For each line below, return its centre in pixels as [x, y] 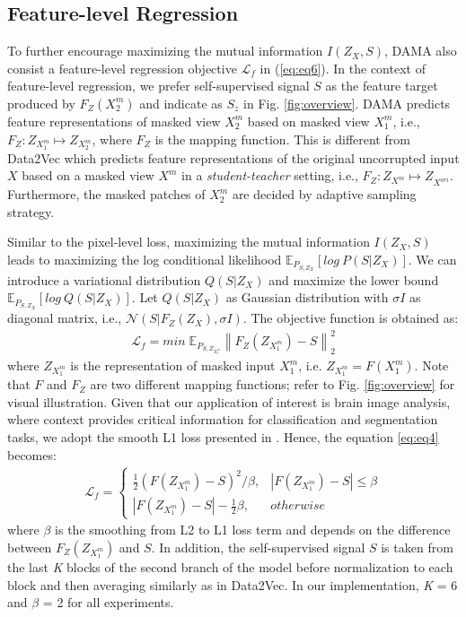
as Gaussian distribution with [307, 297]
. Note [431, 365]
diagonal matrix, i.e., [65, 318]
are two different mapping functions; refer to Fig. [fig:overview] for [273, 384]
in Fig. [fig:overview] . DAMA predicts [347, 103]
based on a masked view [88, 175]
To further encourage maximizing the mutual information [165, 51]
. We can [432, 259]
